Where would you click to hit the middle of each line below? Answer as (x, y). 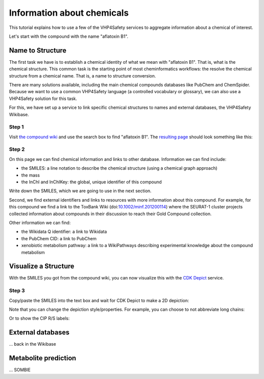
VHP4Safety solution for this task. (43, 99)
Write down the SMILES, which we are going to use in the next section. (80, 191)
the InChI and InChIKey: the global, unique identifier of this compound (92, 182)
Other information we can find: (40, 223)
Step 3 (17, 291)
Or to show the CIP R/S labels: (39, 318)
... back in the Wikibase (33, 344)
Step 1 (16, 127)
